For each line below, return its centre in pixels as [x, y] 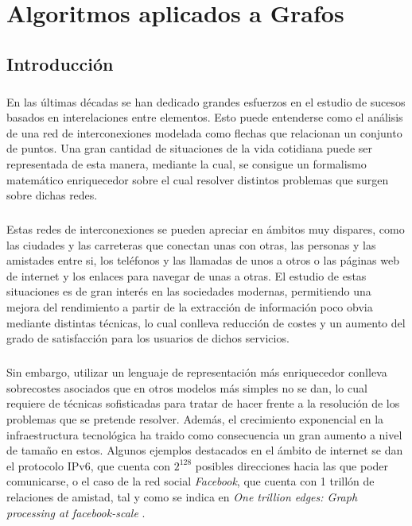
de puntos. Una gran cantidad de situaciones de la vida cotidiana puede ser [190, 148]
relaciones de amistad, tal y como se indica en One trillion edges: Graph [182, 496]
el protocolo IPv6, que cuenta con [88, 465]
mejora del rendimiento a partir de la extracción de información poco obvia [190, 307]
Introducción [60, 63]
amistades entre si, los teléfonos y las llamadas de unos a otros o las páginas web [203, 260]
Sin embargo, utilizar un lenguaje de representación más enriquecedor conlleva [197, 372]
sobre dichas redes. [52, 195]
